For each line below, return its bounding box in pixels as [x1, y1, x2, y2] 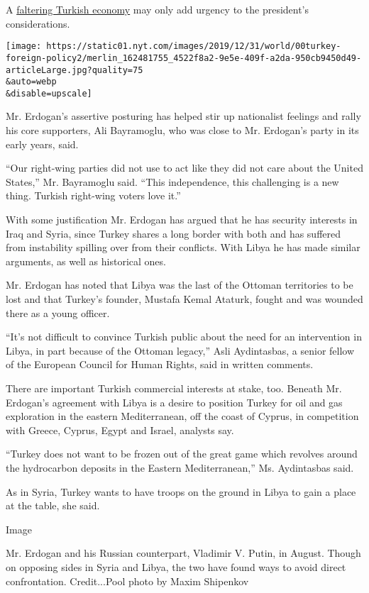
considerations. [6, 16, 70, 31]
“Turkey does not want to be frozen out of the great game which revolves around [6, 446, 358, 461]
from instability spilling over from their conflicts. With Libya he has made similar [6, 240, 360, 255]
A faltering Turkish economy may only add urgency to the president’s [6, 2, 309, 16]
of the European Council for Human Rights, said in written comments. [6, 357, 314, 372]
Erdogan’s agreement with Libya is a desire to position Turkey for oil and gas [6, 394, 343, 409]
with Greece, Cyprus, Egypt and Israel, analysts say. [6, 422, 234, 437]
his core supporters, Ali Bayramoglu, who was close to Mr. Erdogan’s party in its [6, 123, 359, 138]
